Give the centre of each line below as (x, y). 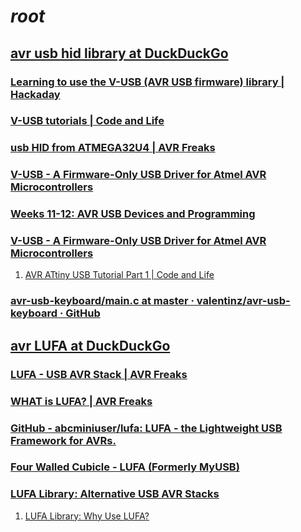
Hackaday (35, 94)
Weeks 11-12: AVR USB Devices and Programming (133, 214)
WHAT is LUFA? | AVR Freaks (81, 401)
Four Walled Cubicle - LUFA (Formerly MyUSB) (125, 467)
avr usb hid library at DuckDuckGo (119, 53)
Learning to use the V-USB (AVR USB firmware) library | (147, 82)
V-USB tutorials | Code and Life (87, 121)
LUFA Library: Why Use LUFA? (87, 516)
